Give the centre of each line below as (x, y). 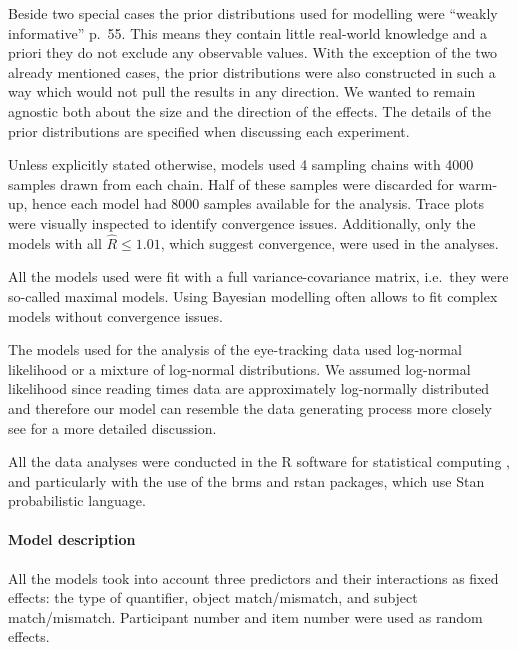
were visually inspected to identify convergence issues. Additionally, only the (242, 222)
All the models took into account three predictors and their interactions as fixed (253, 577)
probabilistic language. (77, 500)
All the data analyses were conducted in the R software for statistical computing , (259, 461)
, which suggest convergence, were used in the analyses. (329, 242)
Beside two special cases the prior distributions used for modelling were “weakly (253, 13)
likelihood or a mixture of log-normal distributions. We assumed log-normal (239, 368)
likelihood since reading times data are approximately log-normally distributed (249, 388)
